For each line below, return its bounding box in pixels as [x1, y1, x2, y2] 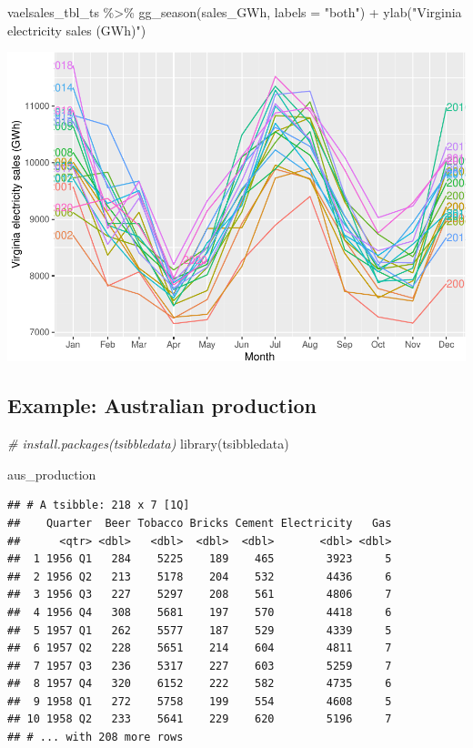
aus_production [7, 464, 96, 483]
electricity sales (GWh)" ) [7, 20, 146, 39]
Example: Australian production [7, 391, 317, 419]
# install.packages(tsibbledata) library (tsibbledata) [7, 434, 289, 453]
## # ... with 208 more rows [7, 731, 184, 744]
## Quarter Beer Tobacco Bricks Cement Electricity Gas [7, 516, 392, 530]
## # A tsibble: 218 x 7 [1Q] [7, 499, 190, 512]
